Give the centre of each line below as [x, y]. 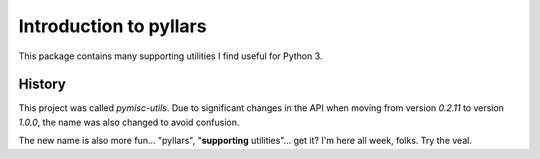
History [42, 84]
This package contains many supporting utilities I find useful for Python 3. [170, 56]
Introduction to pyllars [112, 26]
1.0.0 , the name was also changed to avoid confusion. [129, 122]
